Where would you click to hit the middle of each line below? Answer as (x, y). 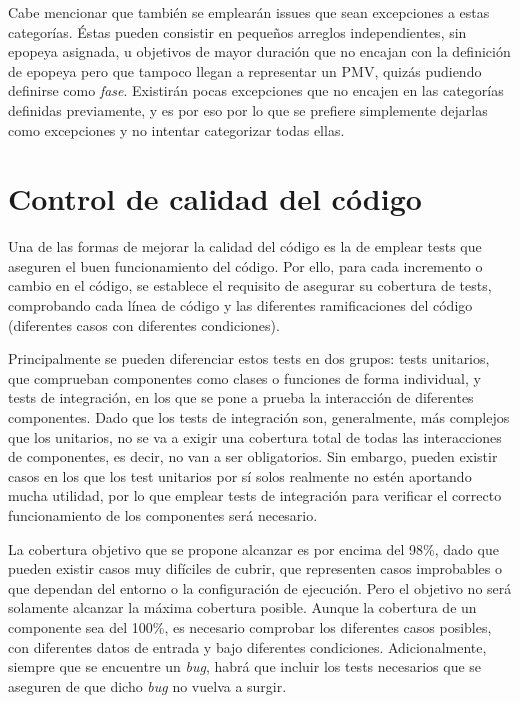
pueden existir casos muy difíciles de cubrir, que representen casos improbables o (255, 568)
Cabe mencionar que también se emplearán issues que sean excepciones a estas (249, 12)
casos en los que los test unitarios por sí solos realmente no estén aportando (240, 475)
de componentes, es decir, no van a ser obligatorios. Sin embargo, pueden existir (253, 456)
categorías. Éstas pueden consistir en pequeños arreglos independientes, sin (237, 31)
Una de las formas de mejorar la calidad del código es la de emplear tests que (245, 246)
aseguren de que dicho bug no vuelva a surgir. (147, 685)
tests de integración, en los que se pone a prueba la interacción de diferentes (241, 397)
